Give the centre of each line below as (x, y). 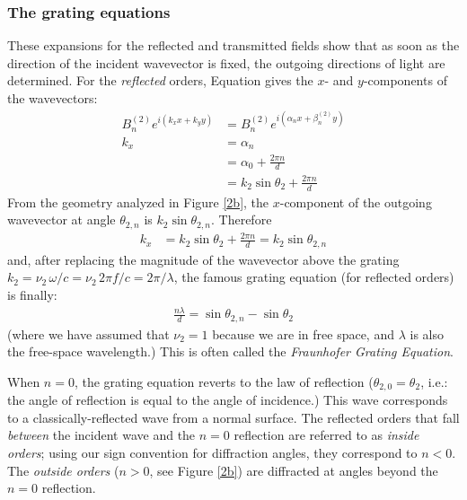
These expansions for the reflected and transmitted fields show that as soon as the (233, 45)
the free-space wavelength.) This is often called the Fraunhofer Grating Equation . (230, 351)
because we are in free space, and (303, 333)
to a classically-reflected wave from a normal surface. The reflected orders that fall (233, 417)
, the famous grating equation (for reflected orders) (314, 277)
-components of (405, 80)
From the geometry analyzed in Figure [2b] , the (138, 202)
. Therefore (242, 219)
